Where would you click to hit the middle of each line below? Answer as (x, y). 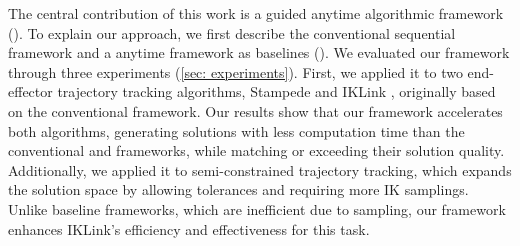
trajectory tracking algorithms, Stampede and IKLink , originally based (276, 91)
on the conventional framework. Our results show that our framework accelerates (255, 110)
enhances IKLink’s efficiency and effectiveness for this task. (189, 228)
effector (30, 91)
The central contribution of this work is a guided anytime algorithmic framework (256, 13)
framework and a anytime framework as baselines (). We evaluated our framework (259, 52)
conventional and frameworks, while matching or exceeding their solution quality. (256, 150)
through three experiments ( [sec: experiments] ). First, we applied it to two (235, 71)
